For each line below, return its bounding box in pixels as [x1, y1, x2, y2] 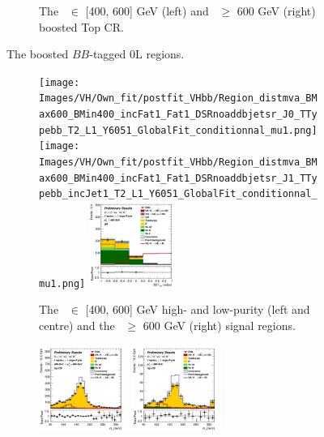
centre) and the [39, 316, 115, 333]
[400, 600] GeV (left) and [85, 2, 209, 19]
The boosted [6, 45, 69, 62]
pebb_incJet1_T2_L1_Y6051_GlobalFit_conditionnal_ [39, 188, 318, 200]
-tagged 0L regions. [89, 45, 185, 62]
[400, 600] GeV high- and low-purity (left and [85, 301, 310, 318]
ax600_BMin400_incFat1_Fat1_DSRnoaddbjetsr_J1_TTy [39, 172, 318, 184]
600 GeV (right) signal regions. [143, 316, 296, 333]
